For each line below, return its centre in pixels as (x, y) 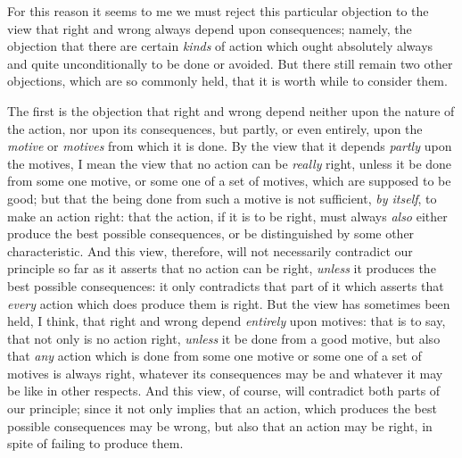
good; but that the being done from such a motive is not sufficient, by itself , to (222, 198)
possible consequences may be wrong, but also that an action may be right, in (220, 425)
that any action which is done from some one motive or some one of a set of (214, 356)
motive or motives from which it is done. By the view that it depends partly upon (230, 146)
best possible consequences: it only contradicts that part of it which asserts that (226, 285)
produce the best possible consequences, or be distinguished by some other (211, 233)
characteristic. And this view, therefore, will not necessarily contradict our (210, 250)
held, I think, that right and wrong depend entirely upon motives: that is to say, (227, 321)
